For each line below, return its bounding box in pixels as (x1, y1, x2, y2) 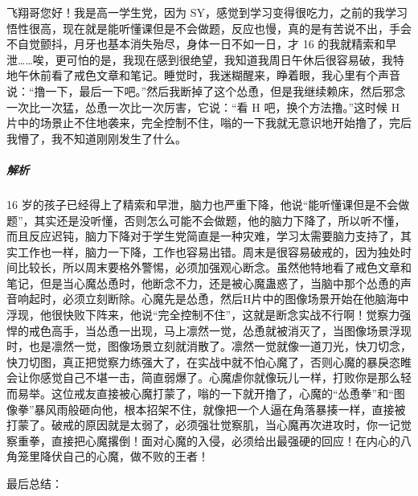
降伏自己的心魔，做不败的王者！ (39, 448, 209, 465)
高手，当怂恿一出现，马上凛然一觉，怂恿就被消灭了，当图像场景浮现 (51, 322, 412, 338)
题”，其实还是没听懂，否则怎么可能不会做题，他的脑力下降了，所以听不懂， (6, 211, 406, 228)
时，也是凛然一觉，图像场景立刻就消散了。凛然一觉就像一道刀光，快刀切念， (6, 338, 412, 355)
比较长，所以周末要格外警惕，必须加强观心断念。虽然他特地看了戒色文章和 (17, 259, 412, 276)
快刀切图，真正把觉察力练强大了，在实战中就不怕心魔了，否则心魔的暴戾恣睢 (6, 353, 412, 370)
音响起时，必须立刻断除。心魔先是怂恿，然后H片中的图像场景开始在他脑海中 (6, 290, 409, 307)
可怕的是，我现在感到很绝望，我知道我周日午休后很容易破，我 (66, 51, 393, 68)
